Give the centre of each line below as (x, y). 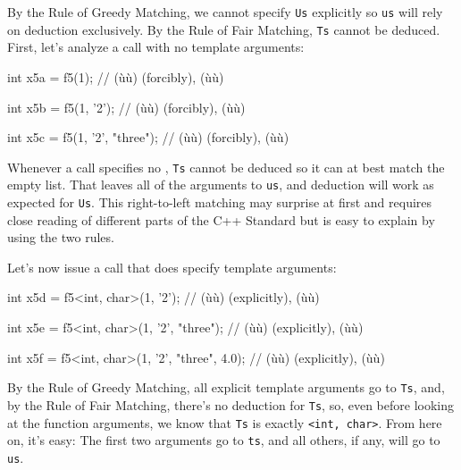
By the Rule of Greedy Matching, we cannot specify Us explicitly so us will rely (225, 12)
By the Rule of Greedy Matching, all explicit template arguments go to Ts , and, (226, 387)
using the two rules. (61, 237)
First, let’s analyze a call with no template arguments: (156, 47)
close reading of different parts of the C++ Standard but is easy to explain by (221, 219)
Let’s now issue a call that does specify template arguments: (172, 267)
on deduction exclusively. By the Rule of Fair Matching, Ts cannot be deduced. (224, 29)
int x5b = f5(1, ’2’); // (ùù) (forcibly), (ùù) (126, 107)
